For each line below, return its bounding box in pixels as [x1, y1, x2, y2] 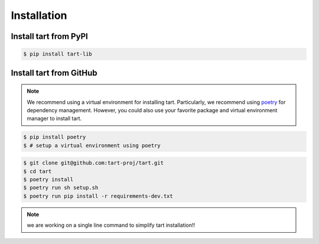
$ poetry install [23, 176, 74, 183]
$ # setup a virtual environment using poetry [23, 142, 161, 149]
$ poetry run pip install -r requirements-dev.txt [23, 193, 174, 199]
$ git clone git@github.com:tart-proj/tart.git [23, 160, 164, 167]
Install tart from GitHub [11, 68, 97, 78]
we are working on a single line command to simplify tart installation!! [27, 222, 196, 229]
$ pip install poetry [23, 134, 86, 141]
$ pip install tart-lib [23, 51, 93, 57]
